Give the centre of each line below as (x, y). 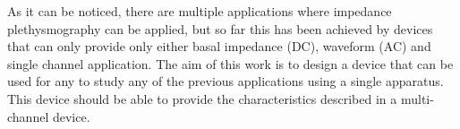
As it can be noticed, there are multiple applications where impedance (200, 11)
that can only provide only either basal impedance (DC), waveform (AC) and (219, 46)
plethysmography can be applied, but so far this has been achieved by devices (220, 28)
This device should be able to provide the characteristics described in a (202, 98)
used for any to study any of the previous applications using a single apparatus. (226, 81)
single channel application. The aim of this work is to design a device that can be (230, 63)
